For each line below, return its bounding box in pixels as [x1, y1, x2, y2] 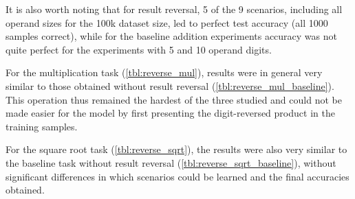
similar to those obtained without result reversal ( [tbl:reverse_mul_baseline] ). [6, 78, 334, 93]
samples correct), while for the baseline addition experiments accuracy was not [6, 29, 337, 43]
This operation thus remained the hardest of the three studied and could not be [6, 92, 342, 106]
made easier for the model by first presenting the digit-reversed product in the [6, 106, 335, 120]
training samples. [6, 119, 78, 133]
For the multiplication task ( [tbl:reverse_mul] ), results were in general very [6, 65, 323, 80]
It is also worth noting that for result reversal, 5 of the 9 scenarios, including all [6, 2, 343, 16]
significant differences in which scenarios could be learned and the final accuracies [6, 169, 349, 183]
